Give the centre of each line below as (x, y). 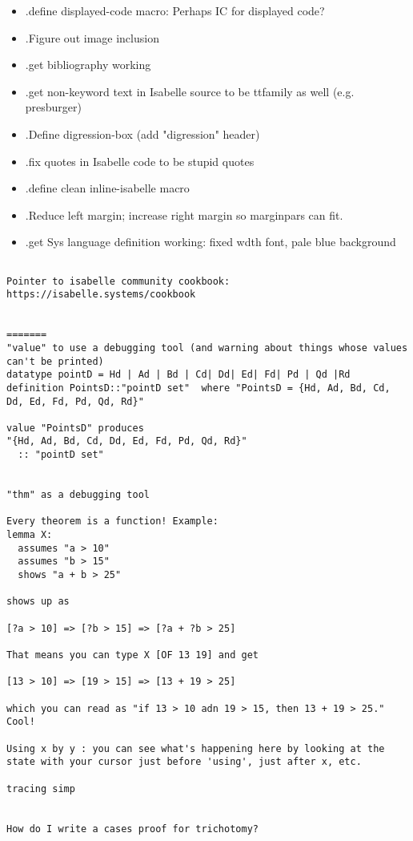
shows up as (38, 602)
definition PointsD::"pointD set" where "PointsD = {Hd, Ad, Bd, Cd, (198, 388)
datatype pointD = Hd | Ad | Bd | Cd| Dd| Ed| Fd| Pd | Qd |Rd (178, 375)
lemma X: (30, 535)
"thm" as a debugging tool (78, 495)
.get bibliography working (88, 65)
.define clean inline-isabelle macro (107, 188)
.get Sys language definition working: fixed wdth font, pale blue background (211, 242)
